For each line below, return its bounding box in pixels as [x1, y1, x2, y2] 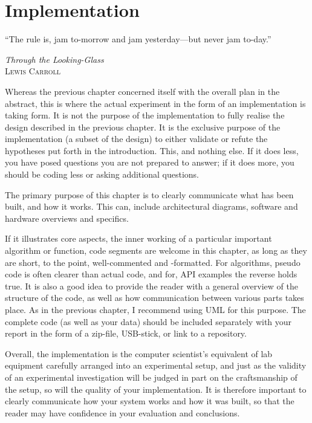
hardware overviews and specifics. [5, 211, 129, 224]
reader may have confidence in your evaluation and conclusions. [5, 406, 240, 419]
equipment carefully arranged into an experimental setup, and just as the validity [5, 359, 307, 372]
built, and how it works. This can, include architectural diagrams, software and [5, 200, 298, 213]
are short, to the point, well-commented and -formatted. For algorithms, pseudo [5, 256, 301, 268]
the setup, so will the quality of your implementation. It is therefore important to [5, 383, 307, 395]
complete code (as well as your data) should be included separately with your [5, 315, 292, 328]
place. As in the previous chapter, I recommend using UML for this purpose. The [5, 303, 306, 315]
